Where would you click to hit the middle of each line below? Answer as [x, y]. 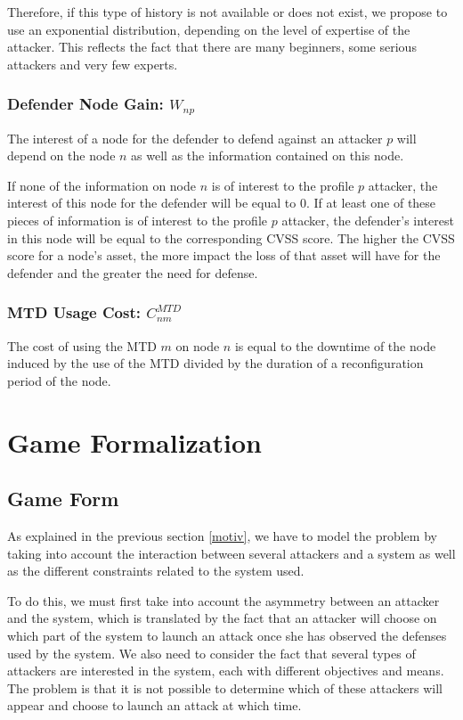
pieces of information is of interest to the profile [138, 221]
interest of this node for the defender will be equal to [152, 203]
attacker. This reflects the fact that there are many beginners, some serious [212, 47]
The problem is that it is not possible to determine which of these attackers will [225, 687]
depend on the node [61, 155]
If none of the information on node [102, 185]
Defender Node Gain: [85, 104]
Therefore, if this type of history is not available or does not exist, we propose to [227, 12]
